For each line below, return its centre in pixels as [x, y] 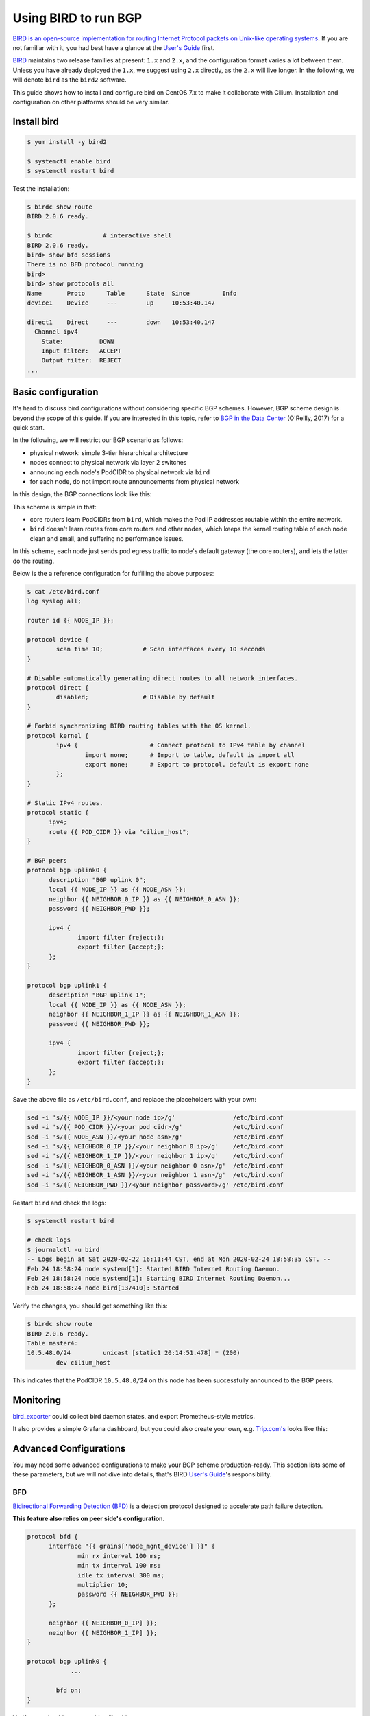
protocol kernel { [58, 735]
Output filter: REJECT [81, 361]
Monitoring [37, 1400]
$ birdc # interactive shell [99, 236]
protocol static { [58, 812]
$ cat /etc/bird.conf [63, 592]
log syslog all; [54, 601]
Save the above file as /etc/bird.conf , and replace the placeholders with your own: [134, 1099]
